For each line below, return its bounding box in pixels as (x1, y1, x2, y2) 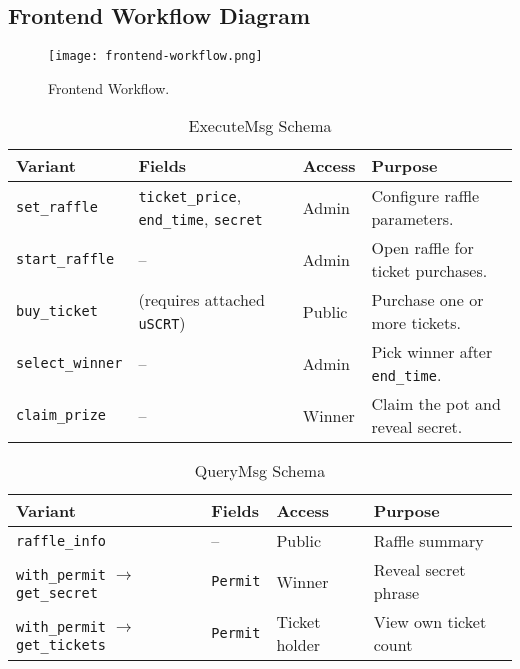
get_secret (16, 584, 98, 601)
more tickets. (371, 311, 461, 335)
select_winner (16, 355, 123, 372)
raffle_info (16, 532, 107, 549)
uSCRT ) (138, 311, 186, 335)
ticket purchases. (371, 259, 488, 283)
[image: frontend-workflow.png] (48, 49, 263, 64)
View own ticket (373, 610, 487, 634)
